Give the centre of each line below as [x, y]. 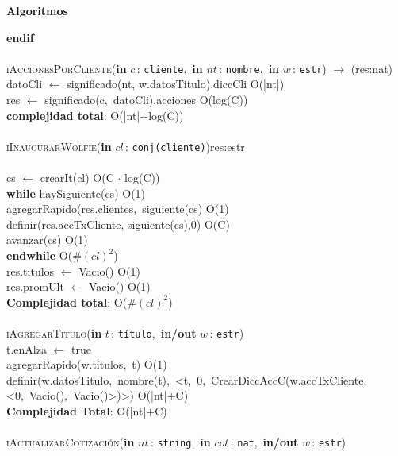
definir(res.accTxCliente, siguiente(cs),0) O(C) [118, 224]
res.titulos [31, 271]
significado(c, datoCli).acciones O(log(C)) [146, 100]
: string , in [180, 442]
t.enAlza [27, 348]
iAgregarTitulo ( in [54, 333]
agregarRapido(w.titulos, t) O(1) [87, 364]
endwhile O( [40, 255]
